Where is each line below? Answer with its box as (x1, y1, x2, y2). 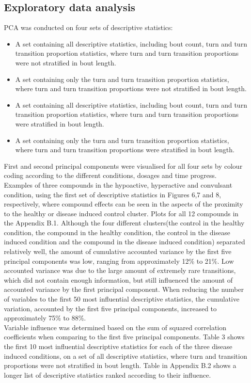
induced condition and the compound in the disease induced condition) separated (4, 237, 245, 247)
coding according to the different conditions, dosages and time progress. (4, 170, 217, 180)
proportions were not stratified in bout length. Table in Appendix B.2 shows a (4, 360, 236, 370)
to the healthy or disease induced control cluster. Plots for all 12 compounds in (4, 208, 239, 218)
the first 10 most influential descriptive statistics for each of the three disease (4, 341, 233, 351)
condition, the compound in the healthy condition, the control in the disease (4, 227, 230, 237)
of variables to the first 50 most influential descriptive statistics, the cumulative (4, 294, 239, 304)
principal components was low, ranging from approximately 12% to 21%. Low (4, 255, 234, 266)
